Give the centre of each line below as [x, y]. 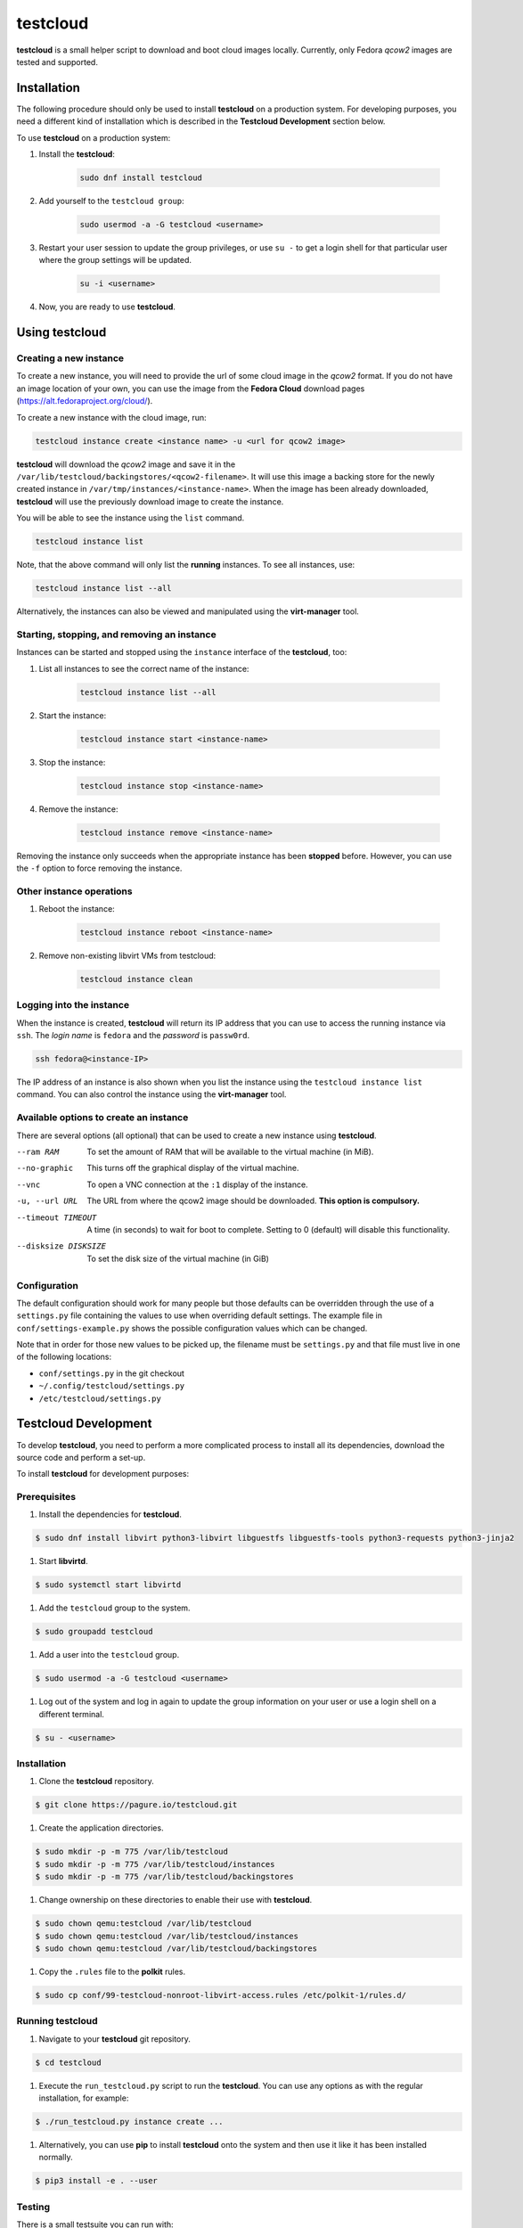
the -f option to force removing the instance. [99, 868]
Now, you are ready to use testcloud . [107, 307]
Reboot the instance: [77, 909]
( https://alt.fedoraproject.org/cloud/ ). [85, 401]
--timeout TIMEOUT [57, 1217]
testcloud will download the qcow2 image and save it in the [126, 464]
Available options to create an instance [102, 1118]
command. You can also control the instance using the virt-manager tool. [151, 1094]
